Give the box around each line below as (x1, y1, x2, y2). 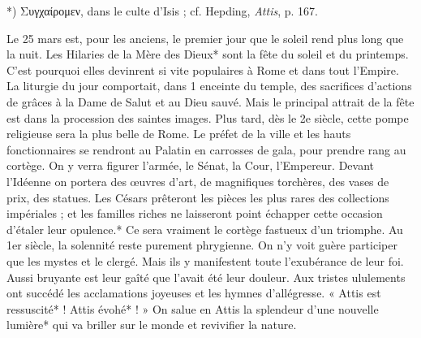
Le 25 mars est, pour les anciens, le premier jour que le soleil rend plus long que (6, 29, 404, 46)
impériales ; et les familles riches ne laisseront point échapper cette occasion (6, 205, 383, 222)
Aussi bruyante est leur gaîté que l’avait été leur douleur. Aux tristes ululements (6, 268, 406, 285)
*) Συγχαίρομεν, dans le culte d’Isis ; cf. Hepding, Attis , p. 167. (6, 2, 318, 19)
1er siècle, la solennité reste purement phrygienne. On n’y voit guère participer (6, 236, 397, 253)
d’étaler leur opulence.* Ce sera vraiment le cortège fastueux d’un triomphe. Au (6, 220, 403, 237)
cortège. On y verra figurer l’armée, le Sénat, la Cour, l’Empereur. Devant (6, 157, 375, 174)
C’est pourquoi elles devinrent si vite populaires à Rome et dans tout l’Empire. (6, 61, 399, 78)
